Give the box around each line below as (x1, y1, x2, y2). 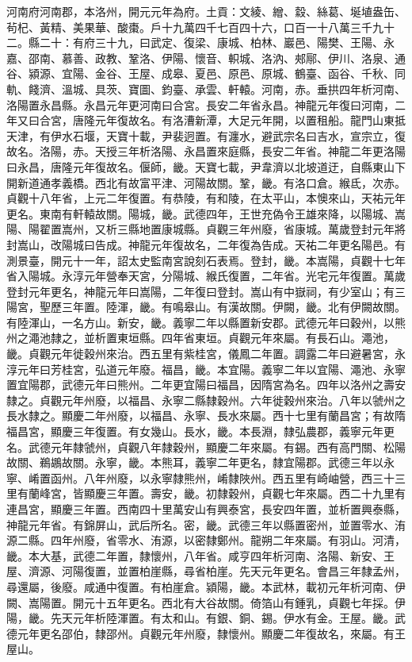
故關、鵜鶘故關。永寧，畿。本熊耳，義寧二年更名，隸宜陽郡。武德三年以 (6, 454, 383, 471)
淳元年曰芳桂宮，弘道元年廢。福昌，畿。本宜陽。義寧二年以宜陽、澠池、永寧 (6, 360, 406, 377)
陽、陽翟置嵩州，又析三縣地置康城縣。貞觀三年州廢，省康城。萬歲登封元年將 (6, 221, 406, 237)
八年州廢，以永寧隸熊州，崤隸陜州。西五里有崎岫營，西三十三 (83, 469, 406, 486)
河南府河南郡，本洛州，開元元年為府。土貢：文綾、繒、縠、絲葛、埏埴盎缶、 (6, 3, 406, 19)
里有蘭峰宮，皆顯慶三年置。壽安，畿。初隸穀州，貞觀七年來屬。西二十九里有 (6, 485, 406, 502)
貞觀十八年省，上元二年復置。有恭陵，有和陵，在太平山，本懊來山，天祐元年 (6, 190, 406, 206)
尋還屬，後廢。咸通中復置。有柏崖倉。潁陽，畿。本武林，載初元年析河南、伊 (6, 578, 406, 595)
